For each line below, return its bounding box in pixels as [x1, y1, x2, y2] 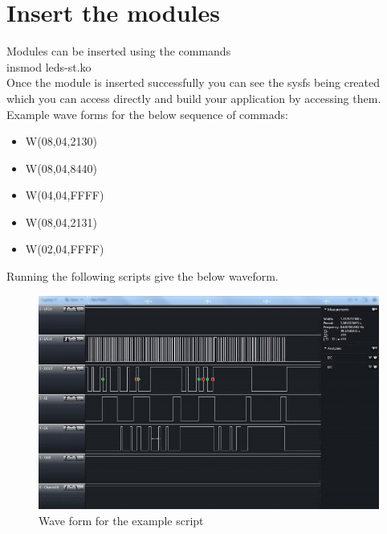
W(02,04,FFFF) [25, 240, 104, 257]
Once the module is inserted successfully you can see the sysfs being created [6, 74, 381, 91]
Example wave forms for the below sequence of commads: [6, 105, 288, 122]
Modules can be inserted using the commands [6, 43, 231, 60]
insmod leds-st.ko [6, 58, 92, 75]
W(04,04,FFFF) [25, 187, 104, 203]
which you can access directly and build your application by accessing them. [6, 89, 381, 106]
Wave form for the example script [39, 511, 204, 528]
